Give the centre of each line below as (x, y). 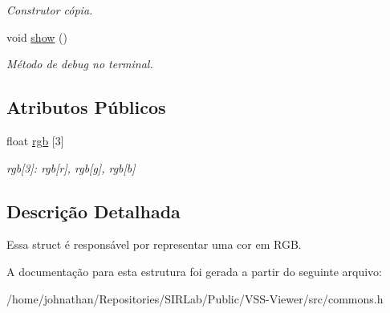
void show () (37, 37)
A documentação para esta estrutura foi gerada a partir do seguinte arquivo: (194, 271)
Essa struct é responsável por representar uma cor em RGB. (154, 244)
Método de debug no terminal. (80, 64)
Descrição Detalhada (93, 211)
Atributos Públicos (86, 107)
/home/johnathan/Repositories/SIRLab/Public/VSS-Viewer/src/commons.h (195, 298)
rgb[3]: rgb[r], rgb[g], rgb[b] (71, 167)
